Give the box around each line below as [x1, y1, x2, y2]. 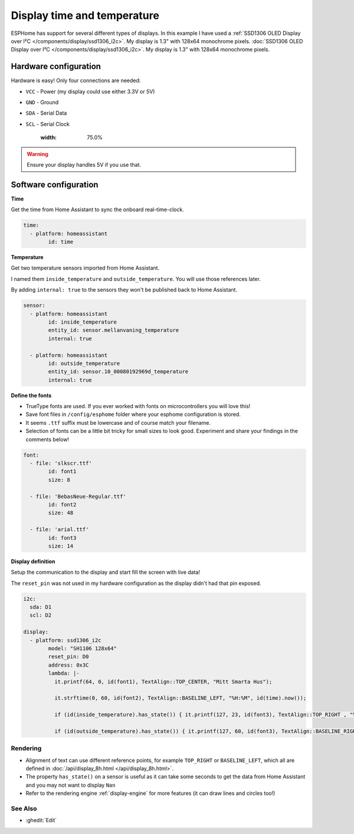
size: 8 [48, 476, 71, 483]
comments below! [25, 435, 69, 443]
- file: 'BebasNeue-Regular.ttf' [29, 493, 126, 500]
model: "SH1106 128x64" [48, 645, 117, 652]
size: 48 [48, 509, 74, 516]
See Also [11, 804, 37, 813]
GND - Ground [25, 99, 59, 106]
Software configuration [11, 179, 99, 189]
